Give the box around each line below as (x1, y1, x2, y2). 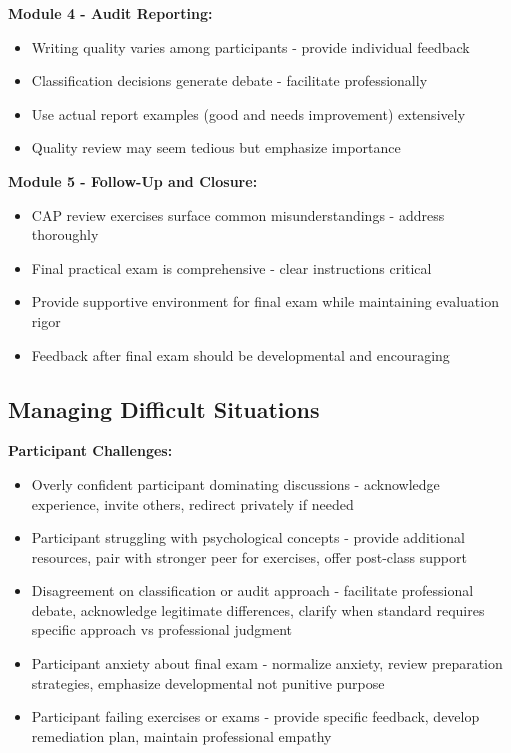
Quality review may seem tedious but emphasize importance (31, 137, 401, 158)
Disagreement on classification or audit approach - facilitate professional (31, 580, 474, 601)
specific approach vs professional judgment (31, 619, 292, 640)
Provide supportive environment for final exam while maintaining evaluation (31, 291, 499, 312)
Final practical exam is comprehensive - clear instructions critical (31, 257, 432, 278)
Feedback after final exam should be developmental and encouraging (31, 344, 450, 365)
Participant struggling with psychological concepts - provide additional (31, 527, 465, 548)
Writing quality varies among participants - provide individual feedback (31, 36, 470, 57)
